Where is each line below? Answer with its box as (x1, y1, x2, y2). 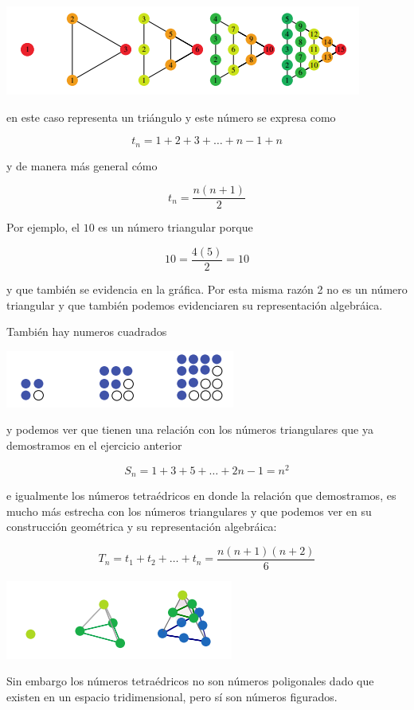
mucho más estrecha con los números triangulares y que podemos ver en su (6, 502, 372, 519)
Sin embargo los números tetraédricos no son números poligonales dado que (6, 673, 374, 689)
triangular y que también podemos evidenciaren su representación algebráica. (6, 296, 383, 313)
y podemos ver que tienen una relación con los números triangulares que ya (6, 421, 373, 438)
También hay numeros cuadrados (6, 323, 167, 340)
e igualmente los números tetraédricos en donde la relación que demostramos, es (6, 487, 396, 504)
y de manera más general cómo (6, 157, 158, 174)
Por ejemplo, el (6, 219, 80, 236)
